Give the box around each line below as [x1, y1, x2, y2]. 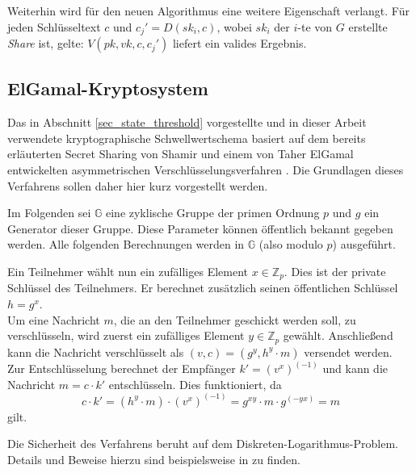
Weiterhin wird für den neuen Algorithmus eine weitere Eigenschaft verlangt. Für [7, 2, 410, 19]
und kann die [322, 360, 389, 377]
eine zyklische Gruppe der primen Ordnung [105, 204, 320, 221]
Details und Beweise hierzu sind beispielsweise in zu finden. [7, 450, 300, 467]
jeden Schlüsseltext [7, 18, 101, 35]
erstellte [348, 18, 388, 35]
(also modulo [258, 236, 323, 253]
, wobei [216, 18, 252, 35]
